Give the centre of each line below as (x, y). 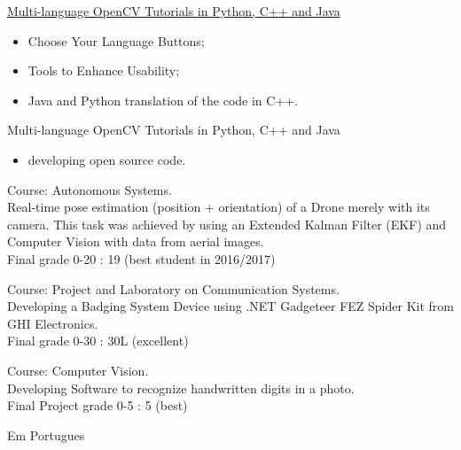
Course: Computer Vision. (78, 370)
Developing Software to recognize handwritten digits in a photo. (181, 388)
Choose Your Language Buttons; (116, 40)
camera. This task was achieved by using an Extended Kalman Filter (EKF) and (227, 224)
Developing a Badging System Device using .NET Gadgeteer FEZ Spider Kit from (230, 306)
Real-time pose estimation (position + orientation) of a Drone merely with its (219, 207)
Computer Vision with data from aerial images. (136, 241)
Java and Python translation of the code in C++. (163, 100)
